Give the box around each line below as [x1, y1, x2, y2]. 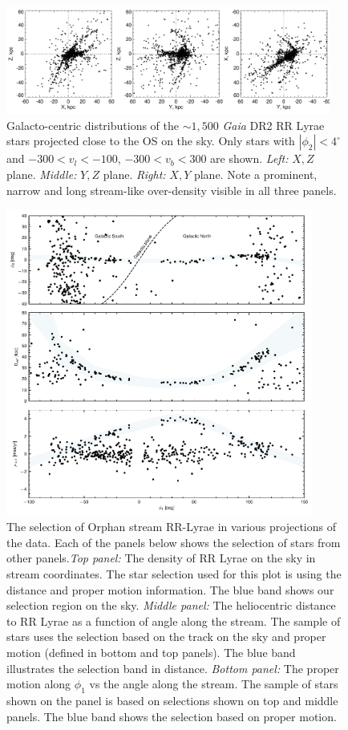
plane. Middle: [6, 165, 77, 182]
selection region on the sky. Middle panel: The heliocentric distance [6, 597, 336, 614]
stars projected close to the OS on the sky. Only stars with [6, 132, 295, 149]
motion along [6, 675, 71, 692]
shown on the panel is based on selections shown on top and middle [6, 692, 338, 709]
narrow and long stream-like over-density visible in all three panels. [6, 181, 337, 198]
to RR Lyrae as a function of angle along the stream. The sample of [6, 612, 341, 629]
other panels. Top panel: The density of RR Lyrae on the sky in [6, 550, 316, 566]
